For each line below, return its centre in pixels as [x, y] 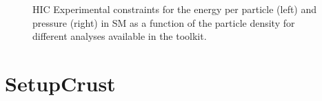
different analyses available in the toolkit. [120, 36]
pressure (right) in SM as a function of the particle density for [164, 22]
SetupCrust [60, 83]
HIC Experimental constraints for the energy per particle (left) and [175, 9]
